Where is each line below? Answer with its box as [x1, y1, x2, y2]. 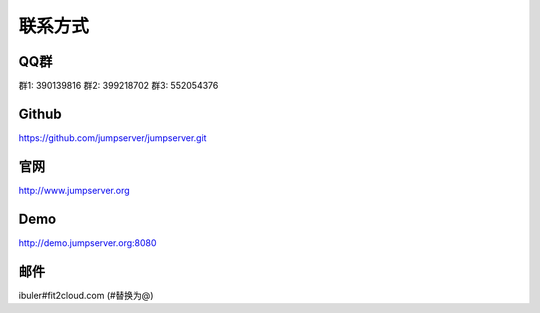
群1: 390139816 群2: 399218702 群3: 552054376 [18, 80, 219, 92]
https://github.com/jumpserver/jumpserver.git [18, 131, 207, 144]
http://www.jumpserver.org [18, 184, 130, 196]
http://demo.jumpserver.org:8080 [18, 236, 157, 249]
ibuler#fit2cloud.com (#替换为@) [18, 289, 154, 301]
